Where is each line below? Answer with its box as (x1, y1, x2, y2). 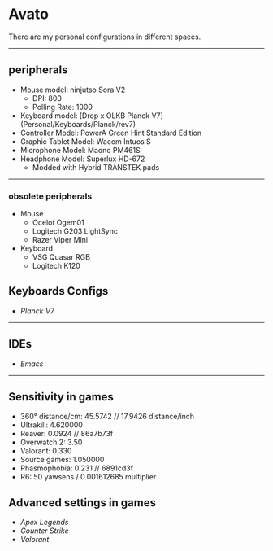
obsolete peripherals (8, 190, 93, 202)
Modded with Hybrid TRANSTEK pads (32, 162, 160, 172)
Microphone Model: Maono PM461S (19, 145, 141, 155)
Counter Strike (19, 526, 69, 536)
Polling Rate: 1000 (32, 102, 93, 112)
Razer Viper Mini (32, 235, 88, 245)
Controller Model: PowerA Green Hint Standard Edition (19, 128, 202, 138)
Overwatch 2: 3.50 (19, 437, 83, 448)
